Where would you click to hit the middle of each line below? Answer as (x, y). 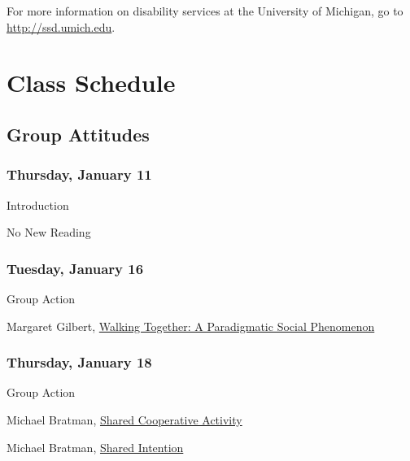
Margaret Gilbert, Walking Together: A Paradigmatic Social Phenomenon (191, 326)
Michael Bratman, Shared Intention (95, 447)
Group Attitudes (78, 134)
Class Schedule (91, 83)
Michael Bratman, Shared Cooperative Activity (124, 419)
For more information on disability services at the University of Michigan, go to (205, 11)
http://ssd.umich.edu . (61, 26)
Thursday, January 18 (79, 362)
